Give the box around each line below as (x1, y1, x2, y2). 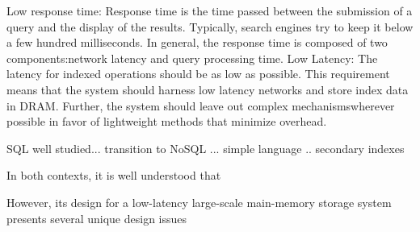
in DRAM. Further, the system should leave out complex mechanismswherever (6, 97, 395, 114)
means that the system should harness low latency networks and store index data (6, 81, 409, 97)
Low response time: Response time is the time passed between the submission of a (6, 2, 413, 19)
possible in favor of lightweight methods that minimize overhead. (6, 113, 327, 130)
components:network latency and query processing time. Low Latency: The (6, 49, 378, 66)
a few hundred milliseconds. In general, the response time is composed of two (6, 34, 388, 51)
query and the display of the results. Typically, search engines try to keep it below (6, 18, 414, 35)
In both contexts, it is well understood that (6, 167, 221, 184)
